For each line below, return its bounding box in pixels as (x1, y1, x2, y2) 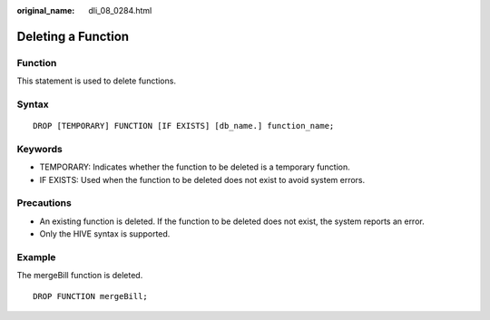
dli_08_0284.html (88, 5, 152, 15)
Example (16, 250, 56, 263)
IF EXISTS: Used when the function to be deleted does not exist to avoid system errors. (39, 174, 366, 185)
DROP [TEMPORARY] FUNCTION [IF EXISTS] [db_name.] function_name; (33, 121, 335, 131)
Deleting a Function (16, 28, 130, 44)
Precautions (16, 197, 72, 209)
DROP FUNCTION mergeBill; (33, 291, 149, 301)
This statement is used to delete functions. (16, 75, 177, 86)
